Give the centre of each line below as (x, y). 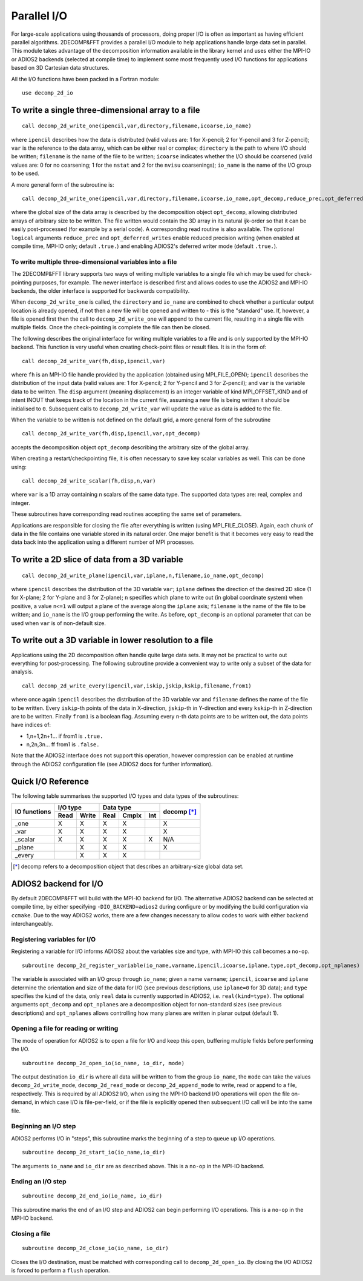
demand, (22, 1102)
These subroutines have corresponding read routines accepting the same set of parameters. (126, 514)
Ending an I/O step (39, 1182)
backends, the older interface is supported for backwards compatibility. (100, 290)
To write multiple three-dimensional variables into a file (94, 262)
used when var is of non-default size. (58, 623)
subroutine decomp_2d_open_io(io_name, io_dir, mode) (103, 1063)
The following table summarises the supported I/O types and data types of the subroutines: (125, 796)
